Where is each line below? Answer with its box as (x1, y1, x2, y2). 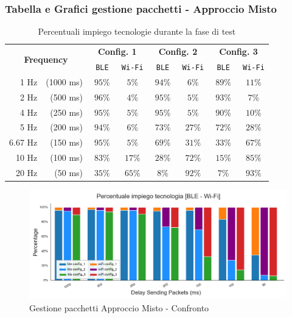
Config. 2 (158, 45, 198, 58)
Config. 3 (219, 45, 258, 58)
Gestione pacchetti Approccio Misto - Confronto (29, 301, 209, 314)
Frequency (24, 52, 68, 65)
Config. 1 (98, 45, 137, 58)
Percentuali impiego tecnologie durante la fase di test (38, 25, 236, 38)
